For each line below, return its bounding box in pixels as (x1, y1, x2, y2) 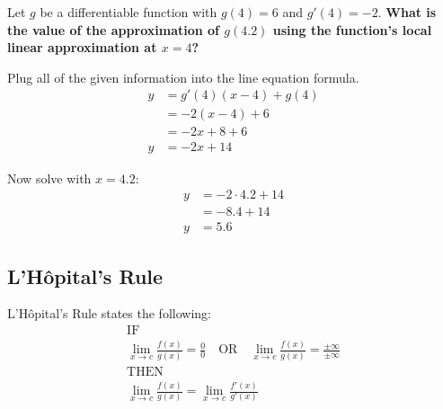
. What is (377, 3, 437, 21)
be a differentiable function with (40, 3, 217, 21)
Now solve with (7, 168, 92, 187)
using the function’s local (272, 20, 432, 39)
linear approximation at (7, 38, 157, 57)
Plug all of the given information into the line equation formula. (7, 67, 359, 86)
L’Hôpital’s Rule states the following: (7, 304, 211, 323)
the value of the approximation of (7, 20, 219, 39)
